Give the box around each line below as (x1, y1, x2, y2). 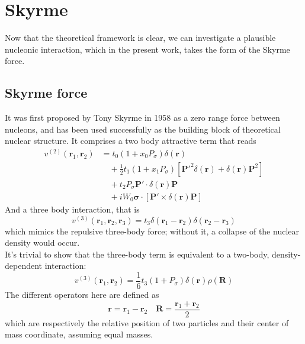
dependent (5, 259, 43, 272)
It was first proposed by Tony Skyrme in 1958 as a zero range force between (5, 111, 280, 124)
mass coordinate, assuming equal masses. (5, 328, 153, 340)
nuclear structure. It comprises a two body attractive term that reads (5, 134, 256, 147)
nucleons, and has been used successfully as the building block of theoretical (5, 123, 281, 135)
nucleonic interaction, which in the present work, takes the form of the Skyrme (5, 43, 290, 55)
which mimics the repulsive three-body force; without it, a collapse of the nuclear (5, 224, 299, 237)
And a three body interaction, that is (5, 203, 140, 216)
